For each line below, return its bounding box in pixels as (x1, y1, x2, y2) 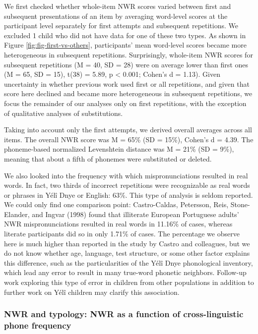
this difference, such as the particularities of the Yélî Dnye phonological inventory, (4, 257, 253, 268)
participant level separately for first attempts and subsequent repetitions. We (4, 20, 239, 31)
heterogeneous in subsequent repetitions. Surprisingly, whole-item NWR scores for (4, 49, 253, 59)
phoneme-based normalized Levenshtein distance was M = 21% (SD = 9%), (4, 144, 234, 154)
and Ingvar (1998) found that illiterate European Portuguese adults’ (32, 209, 239, 219)
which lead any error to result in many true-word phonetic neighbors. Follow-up (4, 267, 247, 278)
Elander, (4, 209, 30, 219)
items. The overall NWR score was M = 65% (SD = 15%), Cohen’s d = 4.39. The (4, 134, 254, 144)
